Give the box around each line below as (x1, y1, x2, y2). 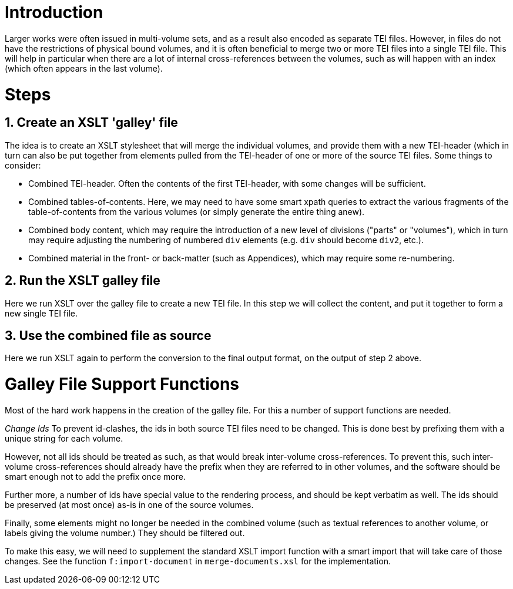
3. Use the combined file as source (5, 328, 212, 343)
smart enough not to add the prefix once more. (5, 471, 186, 482)
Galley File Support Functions (5, 374, 240, 395)
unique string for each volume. (5, 433, 123, 443)
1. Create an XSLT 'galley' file (5, 115, 178, 130)
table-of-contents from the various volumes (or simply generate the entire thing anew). (28, 206, 365, 217)
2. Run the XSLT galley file (5, 273, 160, 288)
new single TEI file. (5, 308, 78, 318)
